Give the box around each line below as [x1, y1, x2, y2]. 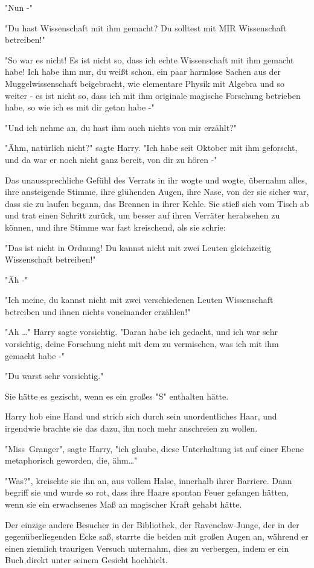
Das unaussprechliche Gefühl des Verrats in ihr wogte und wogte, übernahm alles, [5, 173, 307, 186]
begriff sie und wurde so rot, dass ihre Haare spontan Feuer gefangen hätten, [5, 486, 289, 499]
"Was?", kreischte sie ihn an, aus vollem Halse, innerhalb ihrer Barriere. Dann [5, 474, 292, 487]
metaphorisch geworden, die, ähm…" [5, 454, 138, 467]
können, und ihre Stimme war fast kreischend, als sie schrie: [5, 220, 226, 233]
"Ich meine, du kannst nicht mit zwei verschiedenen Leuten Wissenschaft [5, 293, 274, 306]
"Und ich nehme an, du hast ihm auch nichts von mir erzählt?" [5, 121, 237, 133]
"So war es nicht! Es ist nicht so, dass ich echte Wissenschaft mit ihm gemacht [5, 53, 294, 66]
